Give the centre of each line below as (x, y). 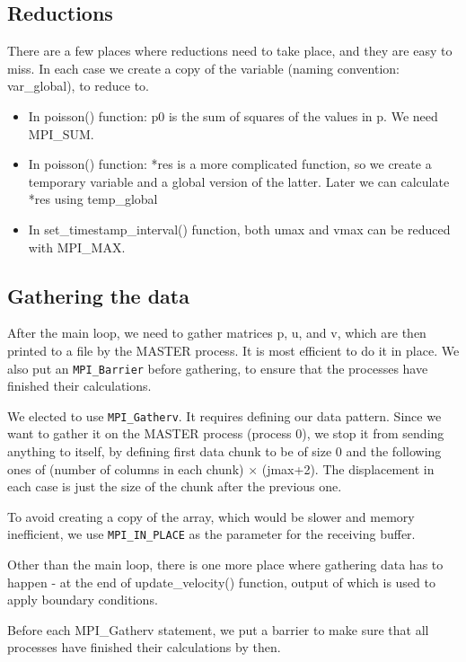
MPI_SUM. (61, 133)
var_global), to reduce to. (78, 86)
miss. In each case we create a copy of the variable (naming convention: (203, 68)
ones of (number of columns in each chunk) (126, 468)
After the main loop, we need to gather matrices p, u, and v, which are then (217, 333)
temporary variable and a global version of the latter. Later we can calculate (239, 181)
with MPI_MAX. (77, 247)
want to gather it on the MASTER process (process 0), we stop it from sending (226, 433)
